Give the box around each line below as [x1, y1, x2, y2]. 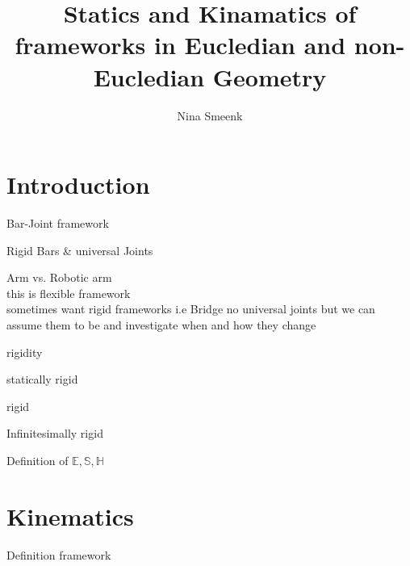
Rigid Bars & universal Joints [6, 241, 153, 258]
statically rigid [6, 371, 78, 388]
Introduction [6, 168, 150, 201]
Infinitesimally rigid [6, 425, 103, 442]
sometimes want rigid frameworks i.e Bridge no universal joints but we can [6, 300, 375, 317]
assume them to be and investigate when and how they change [6, 317, 316, 333]
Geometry [212, 60, 327, 93]
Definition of [6, 451, 69, 468]
